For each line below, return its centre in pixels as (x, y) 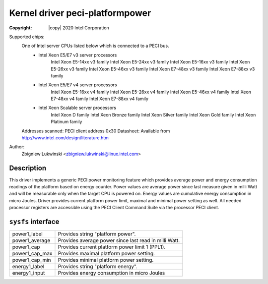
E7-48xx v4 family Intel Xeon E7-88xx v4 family (100, 99)
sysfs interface (34, 222)
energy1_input (29, 273)
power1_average (31, 240)
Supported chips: (27, 37)
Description (28, 168)
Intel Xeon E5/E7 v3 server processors (78, 55)
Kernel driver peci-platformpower (80, 13)
